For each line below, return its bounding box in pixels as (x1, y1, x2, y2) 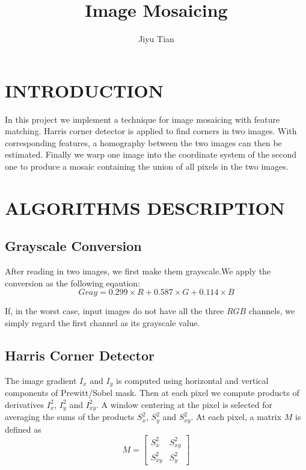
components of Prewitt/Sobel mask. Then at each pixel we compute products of (5, 386, 299, 399)
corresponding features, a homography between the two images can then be (5, 136, 282, 149)
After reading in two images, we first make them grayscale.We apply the (5, 265, 271, 277)
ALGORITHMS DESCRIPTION (5, 195, 285, 220)
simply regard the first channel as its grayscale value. (5, 316, 200, 329)
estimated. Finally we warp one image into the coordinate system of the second (5, 148, 297, 161)
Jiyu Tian (138, 32, 174, 45)
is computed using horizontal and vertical (115, 374, 269, 386)
